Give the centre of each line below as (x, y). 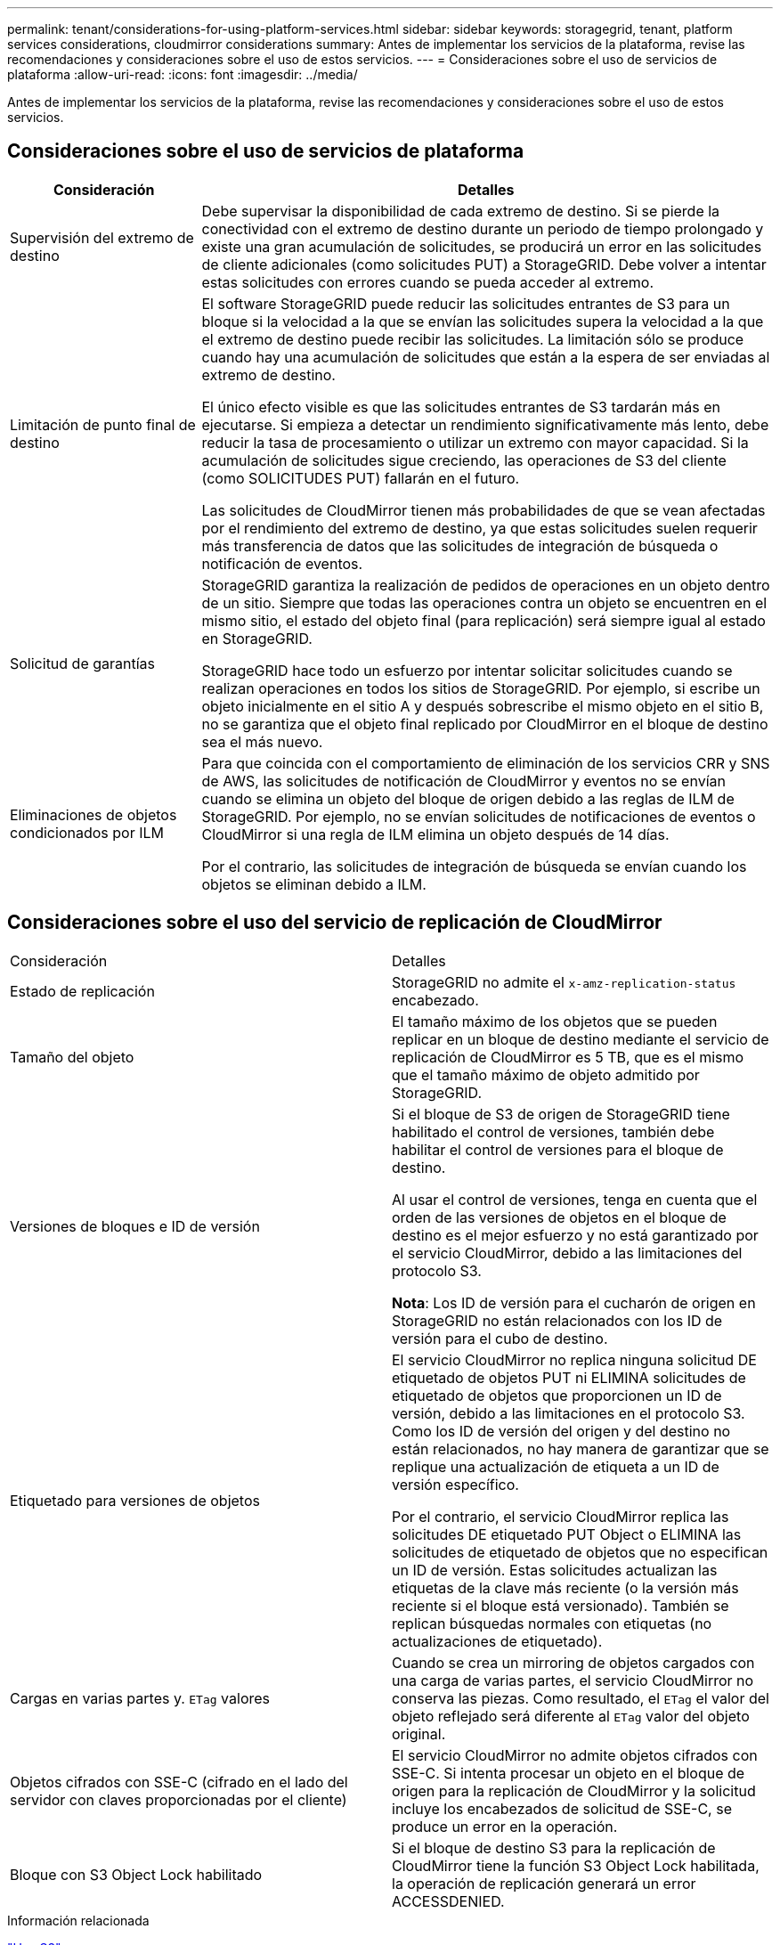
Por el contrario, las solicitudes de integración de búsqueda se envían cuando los (474, 866)
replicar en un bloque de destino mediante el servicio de (581, 1039)
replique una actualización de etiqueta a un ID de (556, 1466)
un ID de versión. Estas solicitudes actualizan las (555, 1570)
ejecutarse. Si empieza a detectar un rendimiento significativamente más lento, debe (485, 424)
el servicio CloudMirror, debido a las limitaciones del (567, 1253)
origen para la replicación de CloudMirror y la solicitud (574, 1790)
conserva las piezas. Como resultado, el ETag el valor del (581, 1698)
